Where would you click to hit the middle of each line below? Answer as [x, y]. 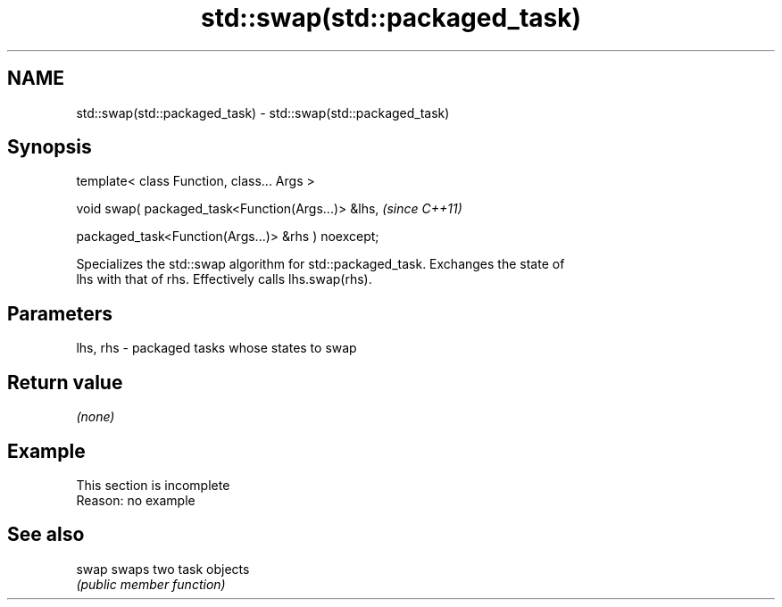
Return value [65, 382]
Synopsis [50, 147]
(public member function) [151, 584]
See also [46, 535]
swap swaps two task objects [163, 569]
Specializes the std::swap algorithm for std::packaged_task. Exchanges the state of [320, 264]
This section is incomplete [153, 485]
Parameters [60, 313]
